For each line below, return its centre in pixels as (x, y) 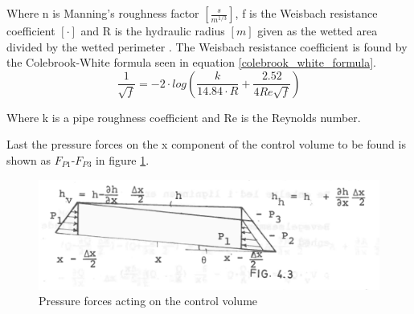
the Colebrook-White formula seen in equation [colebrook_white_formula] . (191, 62)
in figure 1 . (122, 159)
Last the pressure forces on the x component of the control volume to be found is (206, 144)
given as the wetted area (318, 31)
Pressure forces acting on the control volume (148, 301)
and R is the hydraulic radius (153, 31)
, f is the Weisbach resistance (306, 13)
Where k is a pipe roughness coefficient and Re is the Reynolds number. (184, 117)
